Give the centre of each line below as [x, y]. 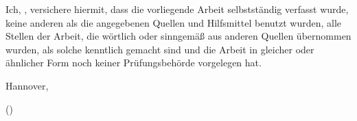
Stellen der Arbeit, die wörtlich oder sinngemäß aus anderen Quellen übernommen [178, 36]
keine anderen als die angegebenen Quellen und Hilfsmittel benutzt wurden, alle [174, 22]
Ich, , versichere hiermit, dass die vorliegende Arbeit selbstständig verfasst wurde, [177, 9]
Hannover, [27, 85]
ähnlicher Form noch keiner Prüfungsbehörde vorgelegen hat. [134, 63]
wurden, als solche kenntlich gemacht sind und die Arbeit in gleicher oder [160, 49]
